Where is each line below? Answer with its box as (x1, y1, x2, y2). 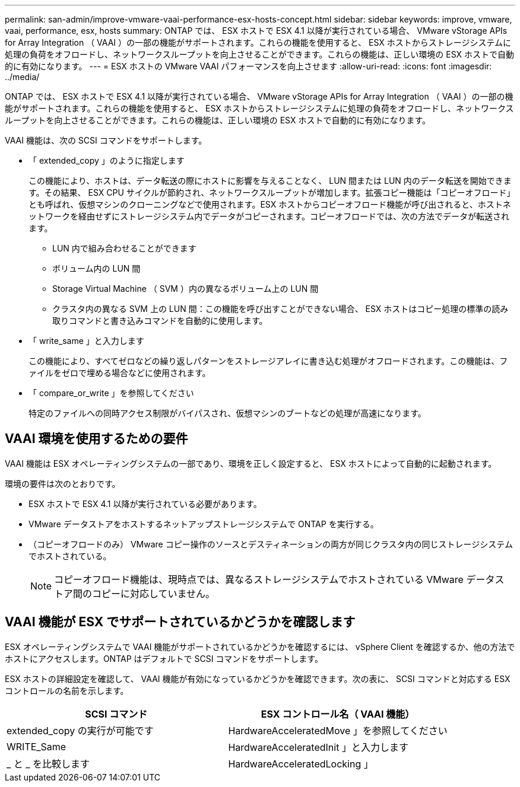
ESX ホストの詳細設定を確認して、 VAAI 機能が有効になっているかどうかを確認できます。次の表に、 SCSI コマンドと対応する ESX (5, 673, 511, 684)
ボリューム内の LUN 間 (52, 263, 141, 273)
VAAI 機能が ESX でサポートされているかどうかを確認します (5, 614, 356, 630)
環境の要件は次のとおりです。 (5, 478, 121, 489)
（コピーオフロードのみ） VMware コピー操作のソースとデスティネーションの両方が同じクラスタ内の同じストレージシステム (28, 539, 513, 549)
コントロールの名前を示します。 (5, 685, 129, 696)
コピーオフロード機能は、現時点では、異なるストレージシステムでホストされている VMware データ (54, 573, 495, 585)
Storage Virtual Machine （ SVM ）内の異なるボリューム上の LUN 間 (52, 283, 319, 294)
